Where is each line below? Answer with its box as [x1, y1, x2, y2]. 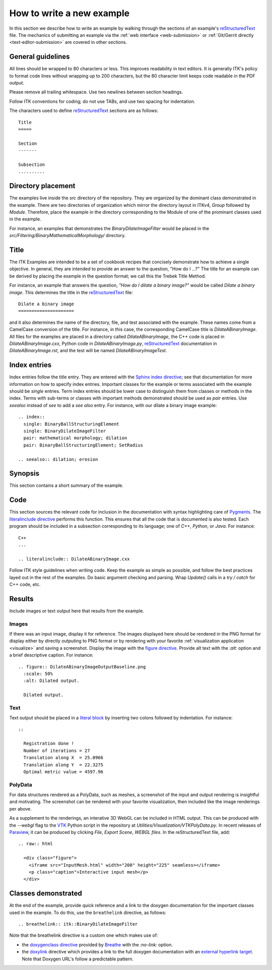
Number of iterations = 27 [23, 748, 90, 754]
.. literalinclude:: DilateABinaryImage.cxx [18, 556, 130, 562]
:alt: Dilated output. [23, 678, 80, 683]
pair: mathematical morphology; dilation [23, 435, 127, 441]
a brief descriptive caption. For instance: [9, 652, 94, 658]
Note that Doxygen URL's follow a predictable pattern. [22, 956, 133, 962]
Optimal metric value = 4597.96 [23, 769, 103, 774]
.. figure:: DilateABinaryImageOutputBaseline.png [18, 664, 146, 669]
